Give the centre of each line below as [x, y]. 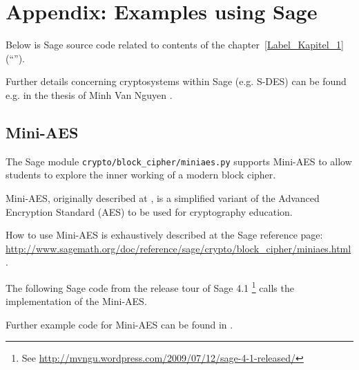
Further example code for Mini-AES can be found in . [119, 324]
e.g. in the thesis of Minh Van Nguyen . [89, 94]
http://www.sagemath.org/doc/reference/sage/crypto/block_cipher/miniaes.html [178, 248]
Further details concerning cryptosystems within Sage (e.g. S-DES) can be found [176, 81]
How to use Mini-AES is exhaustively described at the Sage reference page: [164, 235]
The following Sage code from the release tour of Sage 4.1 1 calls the [150, 286]
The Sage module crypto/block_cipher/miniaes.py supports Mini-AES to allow [179, 161]
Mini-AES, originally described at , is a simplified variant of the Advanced [163, 197]
